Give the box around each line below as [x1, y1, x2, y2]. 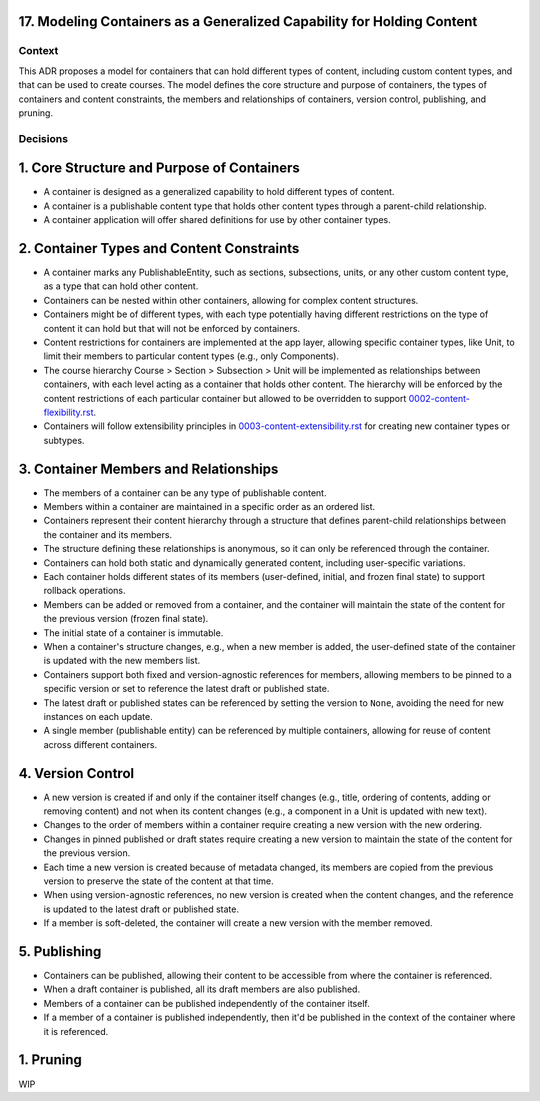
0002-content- [408, 392, 470, 404]
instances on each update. [43, 710, 154, 722]
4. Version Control [18, 765, 135, 782]
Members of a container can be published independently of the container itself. [43, 997, 370, 1009]
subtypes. [43, 434, 85, 446]
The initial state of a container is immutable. [43, 626, 224, 639]
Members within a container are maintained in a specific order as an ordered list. [43, 501, 376, 513]
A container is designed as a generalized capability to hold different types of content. [43, 186, 395, 198]
